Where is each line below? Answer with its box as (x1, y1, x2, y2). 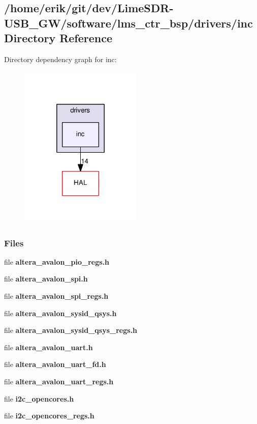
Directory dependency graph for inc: (4, 53, 117, 64)
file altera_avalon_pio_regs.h (4, 256, 110, 267)
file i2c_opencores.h (4, 393, 74, 404)
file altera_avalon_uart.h (4, 342, 93, 352)
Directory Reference (4, 30, 113, 46)
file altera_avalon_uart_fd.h (4, 359, 106, 370)
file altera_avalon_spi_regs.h (4, 291, 109, 301)
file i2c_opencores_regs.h (4, 410, 94, 421)
